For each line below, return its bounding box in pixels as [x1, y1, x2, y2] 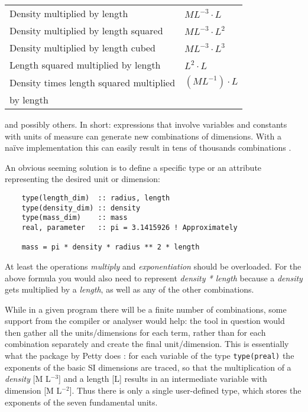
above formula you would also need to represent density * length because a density [5, 271, 303, 284]
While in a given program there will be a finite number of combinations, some [5, 303, 287, 315]
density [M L [5, 372, 51, 385]
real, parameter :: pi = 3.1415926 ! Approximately [21, 223, 238, 232]
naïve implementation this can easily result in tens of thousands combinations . [5, 141, 291, 154]
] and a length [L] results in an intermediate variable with [59, 372, 267, 385]
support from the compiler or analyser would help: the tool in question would [5, 314, 285, 327]
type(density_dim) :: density [21, 203, 141, 212]
